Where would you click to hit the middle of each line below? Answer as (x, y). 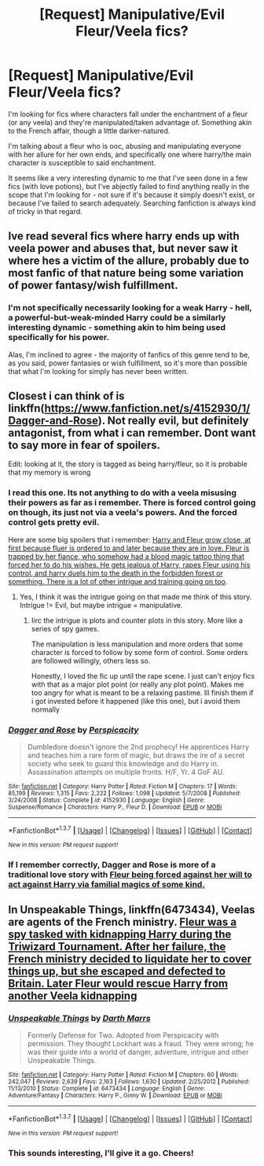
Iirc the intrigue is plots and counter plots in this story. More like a (137, 620)
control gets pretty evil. (54, 523)
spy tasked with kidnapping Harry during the (120, 934)
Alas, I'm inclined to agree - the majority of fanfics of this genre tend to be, (129, 354)
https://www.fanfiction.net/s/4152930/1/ (147, 408)
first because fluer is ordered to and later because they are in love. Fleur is (129, 548)
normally (46, 709)
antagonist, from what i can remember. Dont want (132, 433)
